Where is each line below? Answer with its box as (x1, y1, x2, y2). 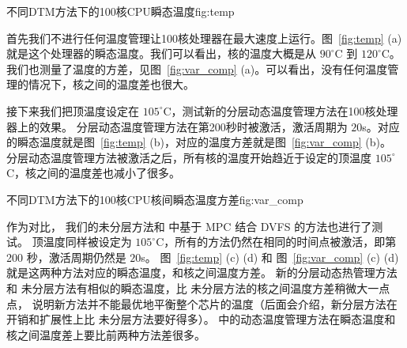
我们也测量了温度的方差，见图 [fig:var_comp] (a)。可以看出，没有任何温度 (6, 60, 388, 77)
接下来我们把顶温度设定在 (6, 102, 139, 119)
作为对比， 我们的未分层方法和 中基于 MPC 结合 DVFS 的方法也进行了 (6, 217, 372, 234)
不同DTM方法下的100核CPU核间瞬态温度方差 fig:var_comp (6, 191, 303, 207)
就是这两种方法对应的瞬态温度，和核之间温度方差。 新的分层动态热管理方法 (6, 264, 398, 281)
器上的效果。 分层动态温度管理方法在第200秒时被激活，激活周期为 (6, 118, 348, 134)
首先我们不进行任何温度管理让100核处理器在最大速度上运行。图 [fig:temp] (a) (6, 29, 402, 46)
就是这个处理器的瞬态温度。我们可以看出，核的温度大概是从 (6, 45, 316, 62)
